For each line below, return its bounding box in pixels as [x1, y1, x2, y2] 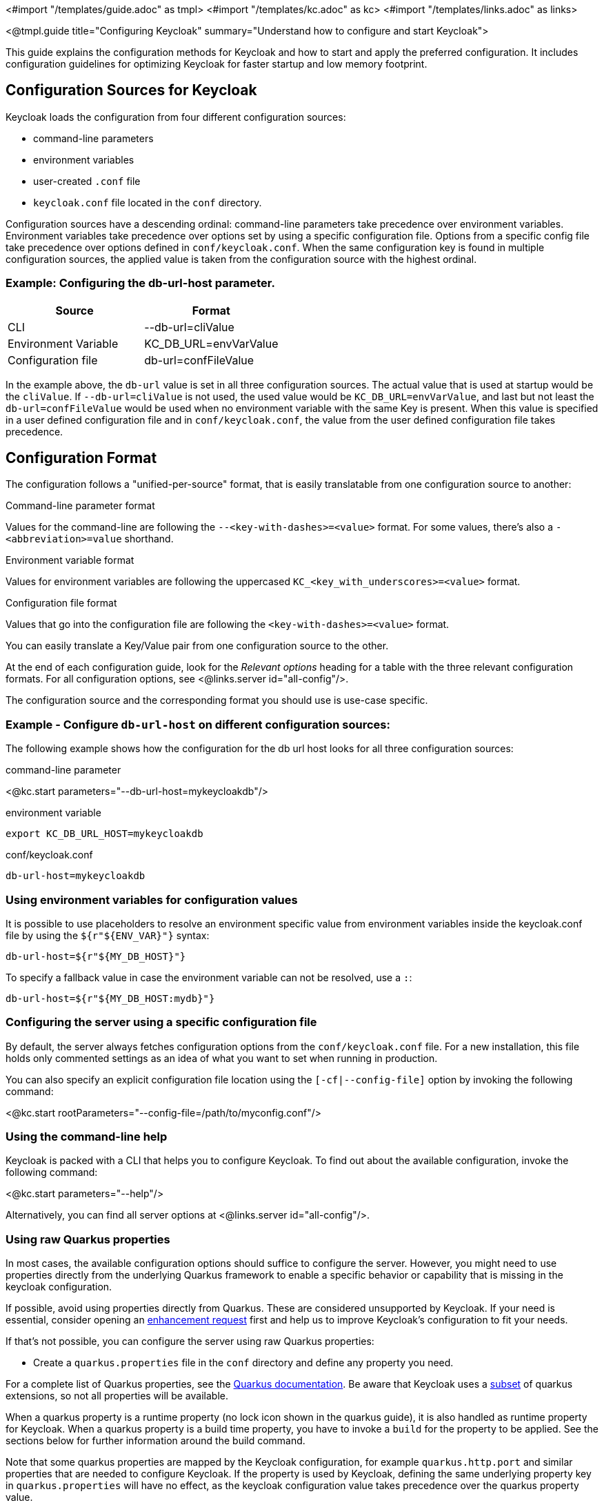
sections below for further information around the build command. [6, 1435, 305, 1447]
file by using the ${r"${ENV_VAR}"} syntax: [6, 929, 210, 941]
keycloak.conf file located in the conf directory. [33, 196, 262, 208]
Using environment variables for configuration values [6, 892, 298, 907]
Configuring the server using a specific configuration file [6, 1015, 317, 1030]
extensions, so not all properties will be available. [6, 1390, 228, 1402]
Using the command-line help [6, 1130, 168, 1144]
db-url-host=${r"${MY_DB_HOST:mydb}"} [6, 992, 215, 1004]
